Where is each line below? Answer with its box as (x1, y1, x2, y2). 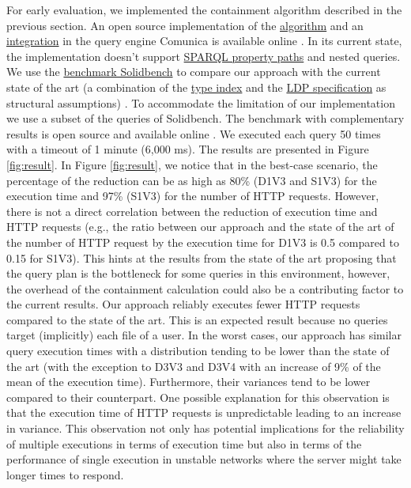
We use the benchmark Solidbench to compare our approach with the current (6, 63, 381, 80)
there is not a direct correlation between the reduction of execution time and (6, 202, 378, 219)
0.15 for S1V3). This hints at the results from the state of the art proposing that (6, 249, 397, 266)
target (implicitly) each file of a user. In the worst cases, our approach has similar (6, 327, 402, 343)
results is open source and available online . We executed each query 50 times (6, 125, 381, 142)
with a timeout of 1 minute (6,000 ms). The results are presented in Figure (6, 141, 369, 157)
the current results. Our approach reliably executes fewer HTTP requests (6, 296, 360, 312)
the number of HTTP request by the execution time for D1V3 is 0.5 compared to (6, 233, 399, 250)
